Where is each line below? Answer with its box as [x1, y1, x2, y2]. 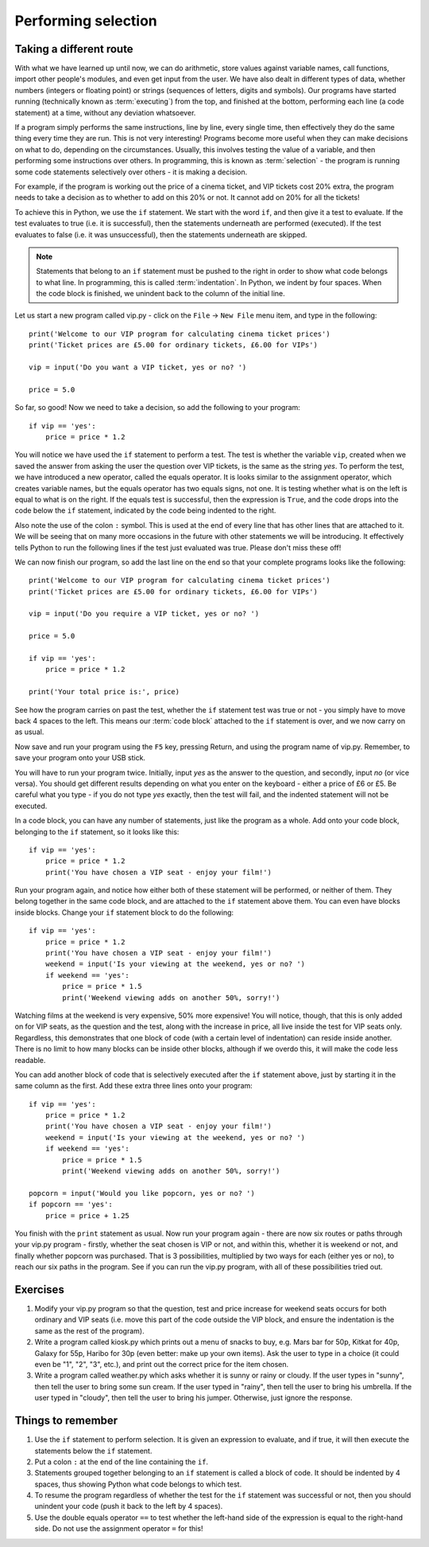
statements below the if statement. [34, 1446, 153, 1455]
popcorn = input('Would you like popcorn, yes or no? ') [29, 1189, 256, 1197]
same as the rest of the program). [34, 1326, 145, 1335]
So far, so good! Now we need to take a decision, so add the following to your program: [14, 403, 301, 412]
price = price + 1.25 [44, 1211, 130, 1220]
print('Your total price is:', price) [29, 687, 180, 697]
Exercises [14, 1283, 65, 1296]
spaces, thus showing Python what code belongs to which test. [34, 1479, 242, 1489]
